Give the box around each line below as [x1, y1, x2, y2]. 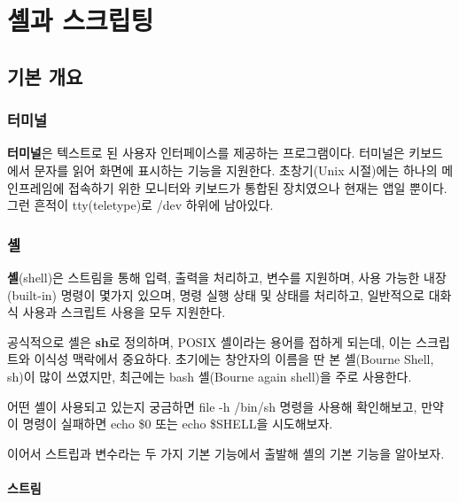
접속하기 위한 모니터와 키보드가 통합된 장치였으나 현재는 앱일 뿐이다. [68, 178, 447, 197]
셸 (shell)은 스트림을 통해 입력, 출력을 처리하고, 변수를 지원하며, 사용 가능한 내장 [7, 267, 447, 286]
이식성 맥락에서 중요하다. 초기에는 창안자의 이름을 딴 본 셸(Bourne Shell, [34, 350, 434, 368]
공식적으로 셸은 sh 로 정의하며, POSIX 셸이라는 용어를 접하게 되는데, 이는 [7, 332, 412, 351]
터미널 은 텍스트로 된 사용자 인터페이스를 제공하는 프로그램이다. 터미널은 [7, 143, 405, 162]
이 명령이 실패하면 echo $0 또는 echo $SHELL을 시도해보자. [7, 414, 333, 433]
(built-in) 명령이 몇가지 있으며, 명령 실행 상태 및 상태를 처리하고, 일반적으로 [7, 285, 425, 304]
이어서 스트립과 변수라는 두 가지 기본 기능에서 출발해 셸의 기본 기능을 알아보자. [7, 444, 445, 462]
